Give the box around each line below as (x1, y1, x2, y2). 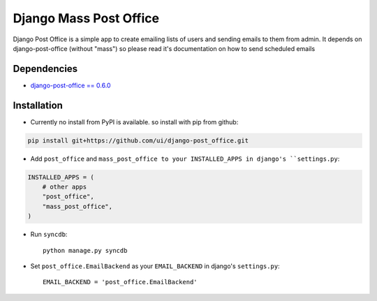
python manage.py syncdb (43, 247, 128, 254)
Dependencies (13, 63, 78, 75)
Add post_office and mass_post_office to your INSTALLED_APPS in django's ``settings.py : (30, 154, 340, 163)
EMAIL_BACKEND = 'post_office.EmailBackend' (43, 278, 198, 286)
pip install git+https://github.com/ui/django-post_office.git (27, 136, 249, 145)
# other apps (42, 183, 87, 191)
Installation (13, 99, 63, 111)
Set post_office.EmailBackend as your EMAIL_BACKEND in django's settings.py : (30, 262, 280, 270)
